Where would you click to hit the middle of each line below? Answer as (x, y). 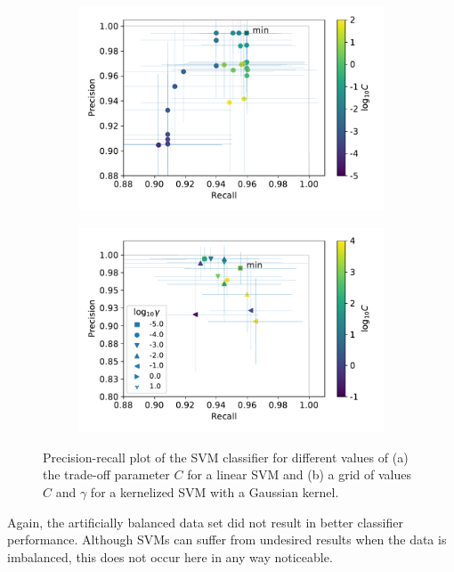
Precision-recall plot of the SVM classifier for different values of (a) (226, 457)
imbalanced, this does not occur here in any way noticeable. (170, 556)
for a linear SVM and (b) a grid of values (300, 474)
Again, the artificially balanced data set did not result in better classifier (205, 522)
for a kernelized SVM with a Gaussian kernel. (215, 492)
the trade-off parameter (106, 474)
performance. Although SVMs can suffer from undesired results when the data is (227, 539)
